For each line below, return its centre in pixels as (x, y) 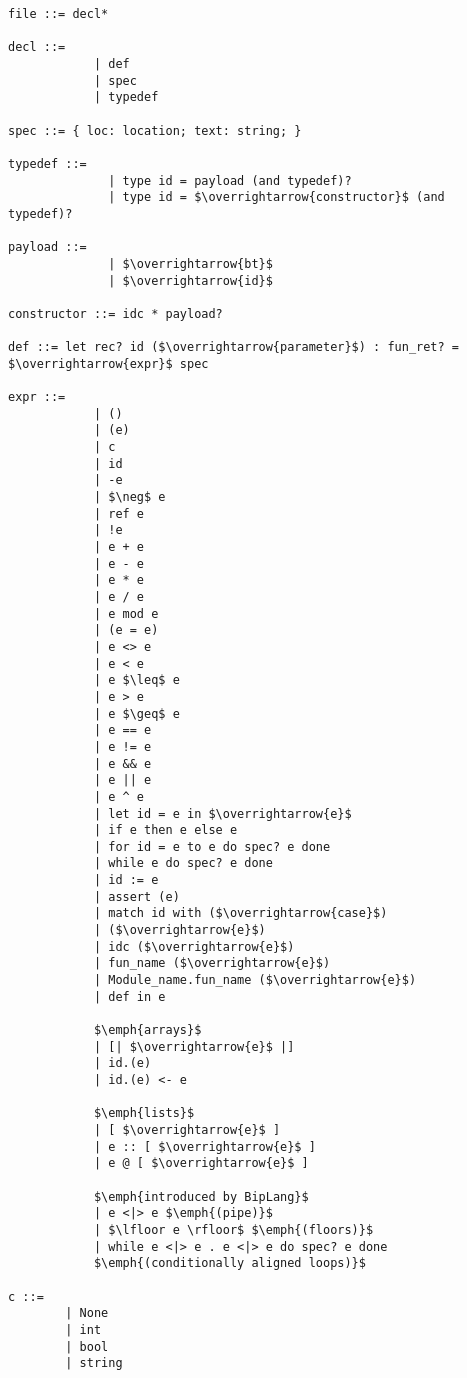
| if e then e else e (165, 830)
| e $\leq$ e (136, 680)
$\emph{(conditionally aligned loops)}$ (229, 1263)
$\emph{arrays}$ (147, 1030)
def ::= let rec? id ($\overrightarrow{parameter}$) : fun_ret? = (234, 347)
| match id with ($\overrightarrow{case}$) (240, 913)
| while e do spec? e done (183, 863)
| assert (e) (136, 896)
